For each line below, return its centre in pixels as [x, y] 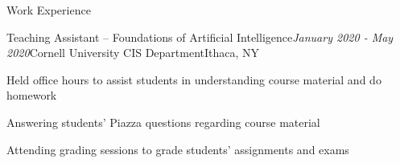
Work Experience [49, 10]
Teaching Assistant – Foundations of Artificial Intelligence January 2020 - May [200, 37]
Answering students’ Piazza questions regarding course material [163, 122]
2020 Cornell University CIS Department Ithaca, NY [133, 53]
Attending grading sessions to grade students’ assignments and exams [178, 149]
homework [32, 95]
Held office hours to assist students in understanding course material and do [194, 79]
